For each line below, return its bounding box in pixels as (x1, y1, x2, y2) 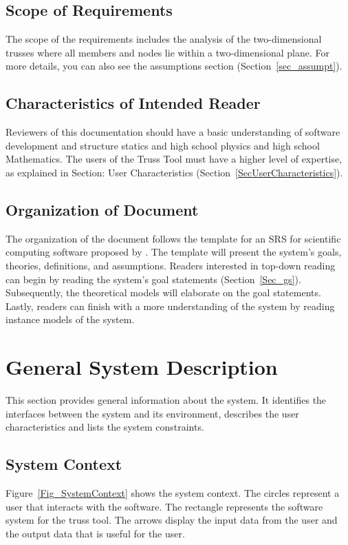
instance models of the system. (6, 312, 135, 327)
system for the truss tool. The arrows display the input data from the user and (6, 513, 338, 527)
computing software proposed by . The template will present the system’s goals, (6, 245, 342, 259)
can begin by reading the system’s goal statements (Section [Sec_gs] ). (6, 271, 301, 286)
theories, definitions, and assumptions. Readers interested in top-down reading (6, 258, 336, 272)
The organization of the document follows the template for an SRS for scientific (6, 231, 341, 245)
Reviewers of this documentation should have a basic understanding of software (6, 125, 340, 139)
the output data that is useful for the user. (6, 526, 185, 540)
